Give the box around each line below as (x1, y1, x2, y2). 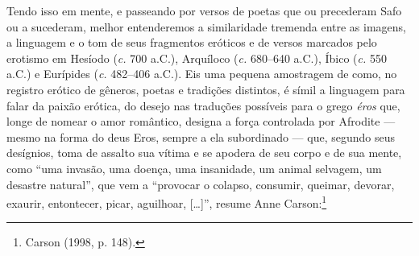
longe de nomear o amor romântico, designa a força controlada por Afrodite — (6, 113, 396, 130)
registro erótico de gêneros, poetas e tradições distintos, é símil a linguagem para (6, 81, 405, 97)
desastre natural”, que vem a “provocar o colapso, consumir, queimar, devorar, (6, 175, 395, 192)
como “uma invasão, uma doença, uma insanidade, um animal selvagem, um (6, 159, 382, 176)
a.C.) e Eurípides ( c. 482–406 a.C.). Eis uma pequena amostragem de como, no (6, 65, 397, 82)
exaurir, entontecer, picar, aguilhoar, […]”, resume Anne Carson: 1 (6, 192, 327, 211)
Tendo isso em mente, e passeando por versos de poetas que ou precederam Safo (6, 2, 402, 19)
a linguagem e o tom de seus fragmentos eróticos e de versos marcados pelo (6, 34, 377, 51)
